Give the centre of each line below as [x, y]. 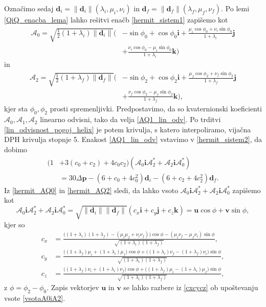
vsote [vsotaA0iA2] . [35, 298]
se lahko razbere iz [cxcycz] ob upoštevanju [191, 287]
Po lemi [237, 8]
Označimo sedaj [29, 8]
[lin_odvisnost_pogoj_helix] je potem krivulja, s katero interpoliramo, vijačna [128, 129]
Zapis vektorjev [75, 287]
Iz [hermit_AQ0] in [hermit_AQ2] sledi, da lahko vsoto [91, 190]
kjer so [15, 224]
